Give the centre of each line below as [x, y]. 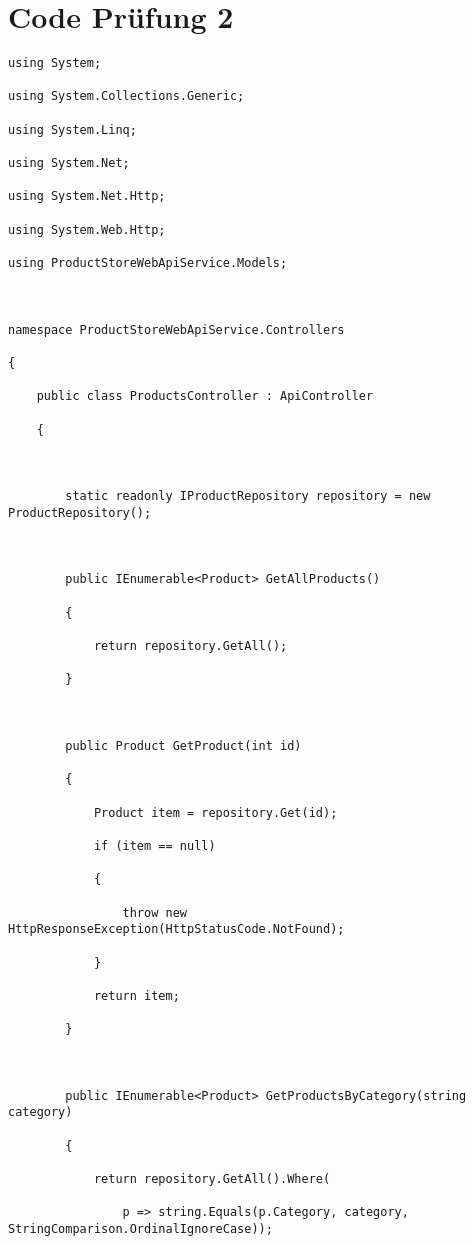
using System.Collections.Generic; [126, 96]
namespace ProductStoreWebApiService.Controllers [176, 329]
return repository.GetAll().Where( [212, 1179]
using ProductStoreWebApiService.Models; [148, 263]
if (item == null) [154, 845]
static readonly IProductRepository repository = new [248, 496]
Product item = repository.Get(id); [215, 812]
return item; [136, 995]
